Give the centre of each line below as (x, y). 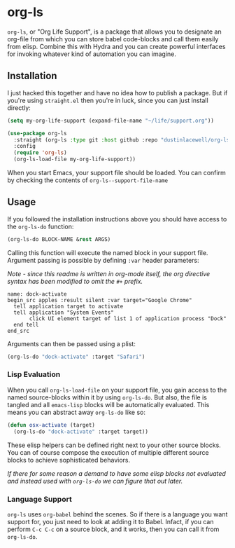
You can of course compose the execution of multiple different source (108, 452)
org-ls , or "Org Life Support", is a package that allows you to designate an (114, 32)
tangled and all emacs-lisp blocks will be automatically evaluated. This (108, 404)
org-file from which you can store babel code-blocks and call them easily (113, 39)
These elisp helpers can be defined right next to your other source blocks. (114, 445)
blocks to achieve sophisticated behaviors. (69, 460)
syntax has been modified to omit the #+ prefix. (75, 281)
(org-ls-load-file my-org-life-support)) (75, 159)
